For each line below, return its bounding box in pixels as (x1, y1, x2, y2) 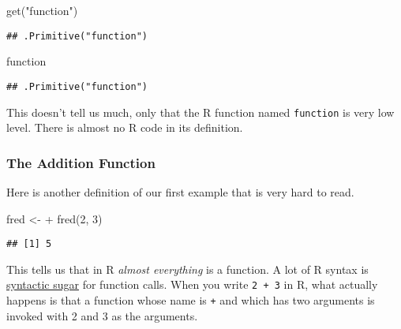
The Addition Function (6, 152, 156, 172)
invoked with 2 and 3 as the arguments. (6, 307, 198, 323)
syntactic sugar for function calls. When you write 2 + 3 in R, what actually (6, 276, 378, 293)
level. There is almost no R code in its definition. (6, 119, 243, 136)
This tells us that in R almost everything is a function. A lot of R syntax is (6, 260, 369, 277)
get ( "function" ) (6, 2, 78, 18)
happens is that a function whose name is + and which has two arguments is (6, 292, 375, 308)
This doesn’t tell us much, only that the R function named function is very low (6, 103, 395, 120)
